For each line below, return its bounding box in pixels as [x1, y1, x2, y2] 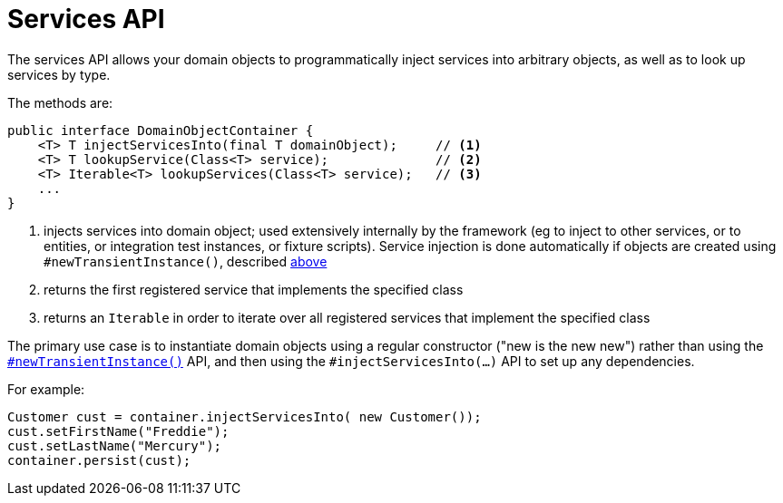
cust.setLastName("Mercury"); [7, 438, 222, 453]
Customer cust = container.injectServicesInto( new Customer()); [7, 409, 482, 424]
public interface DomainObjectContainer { [7, 122, 314, 138]
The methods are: [7, 94, 113, 111]
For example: [7, 381, 85, 397]
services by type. [7, 66, 111, 82]
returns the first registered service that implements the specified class [44, 281, 464, 297]
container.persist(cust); [7, 452, 191, 468]
